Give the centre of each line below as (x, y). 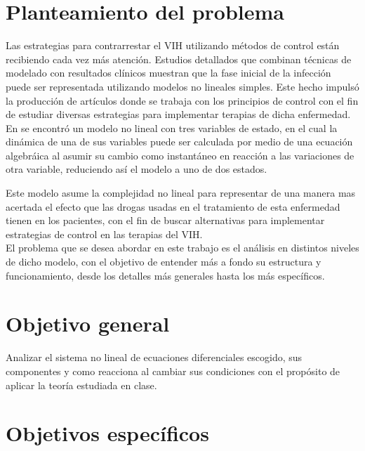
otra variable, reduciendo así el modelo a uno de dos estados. (137, 169)
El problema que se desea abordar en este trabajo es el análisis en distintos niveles (182, 248)
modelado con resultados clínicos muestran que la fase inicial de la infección (168, 73)
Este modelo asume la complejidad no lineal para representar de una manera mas (181, 193)
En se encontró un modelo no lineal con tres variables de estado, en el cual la (172, 128)
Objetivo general (88, 323)
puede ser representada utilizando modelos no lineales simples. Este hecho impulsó (182, 86)
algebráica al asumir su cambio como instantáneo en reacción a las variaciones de (180, 155)
